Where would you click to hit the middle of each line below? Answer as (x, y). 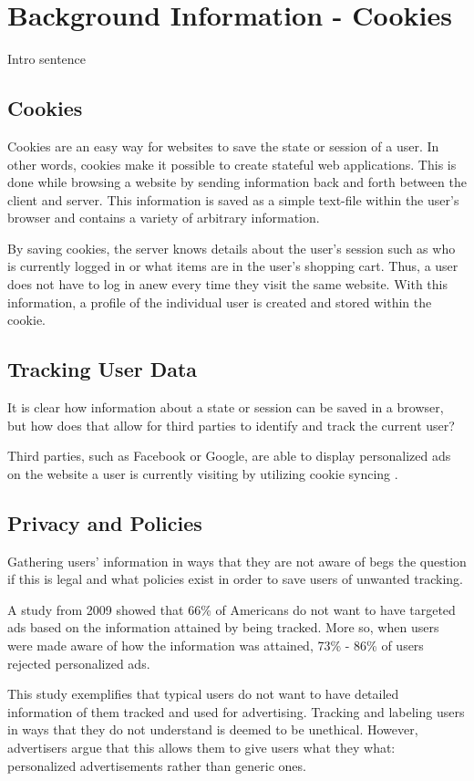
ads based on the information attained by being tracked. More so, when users (223, 627)
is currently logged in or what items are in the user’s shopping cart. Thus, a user (233, 266)
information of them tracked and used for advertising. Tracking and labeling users (236, 711)
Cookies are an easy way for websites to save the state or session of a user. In (223, 146)
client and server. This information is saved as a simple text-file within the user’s (233, 199)
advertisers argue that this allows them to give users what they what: (201, 747)
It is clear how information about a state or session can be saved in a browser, (226, 407)
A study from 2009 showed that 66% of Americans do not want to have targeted (232, 609)
